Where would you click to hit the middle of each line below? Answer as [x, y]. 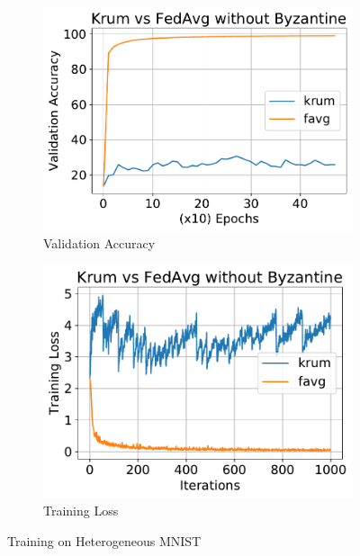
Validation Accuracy [99, 243]
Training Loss [81, 511]
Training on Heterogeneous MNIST [104, 540]
